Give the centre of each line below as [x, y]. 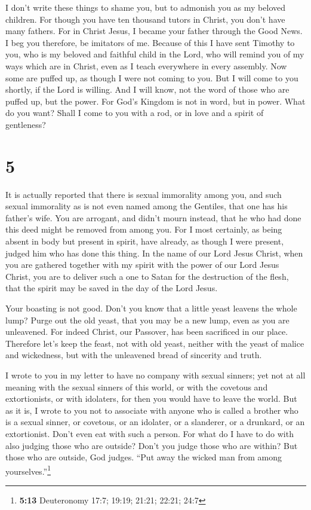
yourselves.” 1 [28, 470]
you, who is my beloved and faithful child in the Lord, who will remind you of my [155, 54]
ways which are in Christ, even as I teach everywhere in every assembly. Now [146, 65]
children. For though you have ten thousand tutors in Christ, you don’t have [145, 19]
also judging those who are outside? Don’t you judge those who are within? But [152, 445]
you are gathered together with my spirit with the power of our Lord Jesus [142, 265]
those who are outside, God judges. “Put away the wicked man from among [144, 457]
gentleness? [26, 124]
